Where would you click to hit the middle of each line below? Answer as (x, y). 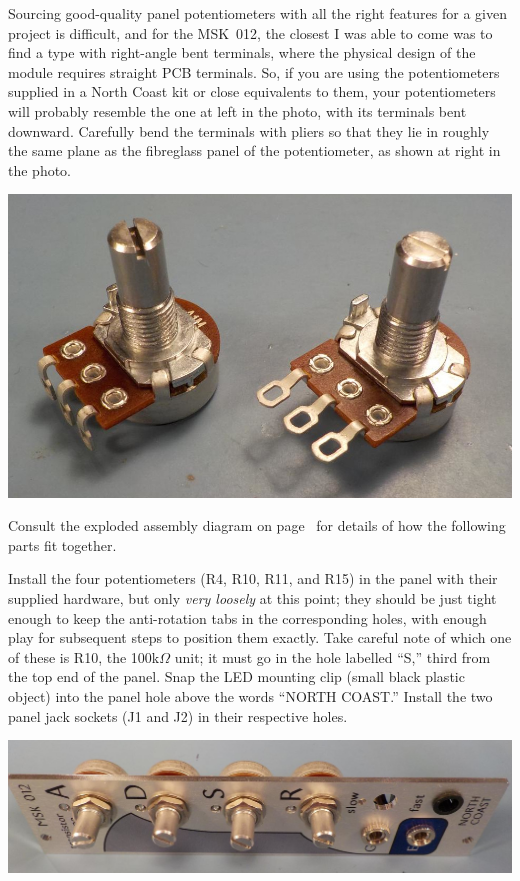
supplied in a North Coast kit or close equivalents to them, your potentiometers (252, 91)
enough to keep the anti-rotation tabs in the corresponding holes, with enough (247, 617)
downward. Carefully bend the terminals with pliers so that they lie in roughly (249, 130)
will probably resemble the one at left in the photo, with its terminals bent (237, 110)
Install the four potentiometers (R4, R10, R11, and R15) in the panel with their (253, 578)
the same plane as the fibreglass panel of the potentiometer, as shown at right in (254, 150)
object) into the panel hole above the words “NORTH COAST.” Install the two (250, 695)
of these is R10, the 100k (84, 656)
